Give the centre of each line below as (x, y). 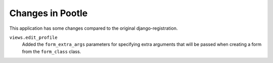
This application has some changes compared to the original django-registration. (94, 28)
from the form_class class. (52, 51)
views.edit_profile (33, 37)
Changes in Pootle (49, 13)
